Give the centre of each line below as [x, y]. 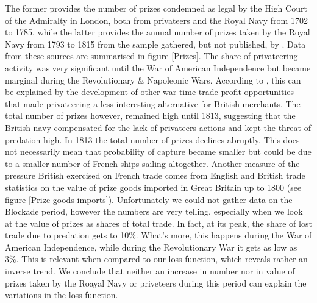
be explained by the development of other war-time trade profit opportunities [149, 92]
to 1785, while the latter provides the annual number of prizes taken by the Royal [158, 32]
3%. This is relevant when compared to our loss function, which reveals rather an [156, 259]
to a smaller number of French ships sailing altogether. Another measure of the [152, 163]
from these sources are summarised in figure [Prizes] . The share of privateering [151, 56]
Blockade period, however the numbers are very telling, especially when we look [154, 211]
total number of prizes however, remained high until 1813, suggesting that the [150, 116]
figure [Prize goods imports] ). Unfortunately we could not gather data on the [149, 199]
